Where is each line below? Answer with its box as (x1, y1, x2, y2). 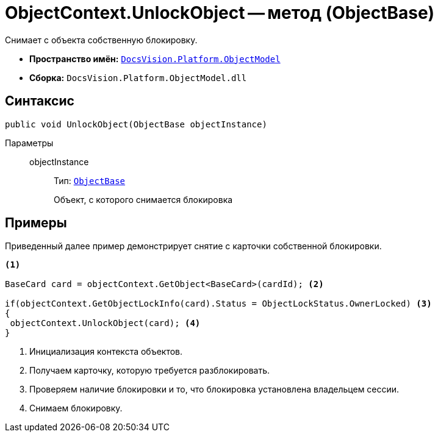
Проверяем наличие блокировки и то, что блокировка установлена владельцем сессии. (29, 384, 400, 395)
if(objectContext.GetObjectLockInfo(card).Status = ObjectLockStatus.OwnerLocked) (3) (5, 299, 432, 309)
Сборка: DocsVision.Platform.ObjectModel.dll (29, 72, 247, 83)
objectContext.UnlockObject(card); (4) (10, 318, 201, 329)
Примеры (5, 215, 67, 231)
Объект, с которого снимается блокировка (54, 194, 233, 205)
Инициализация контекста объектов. (29, 346, 183, 357)
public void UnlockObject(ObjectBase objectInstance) (5, 119, 267, 129)
